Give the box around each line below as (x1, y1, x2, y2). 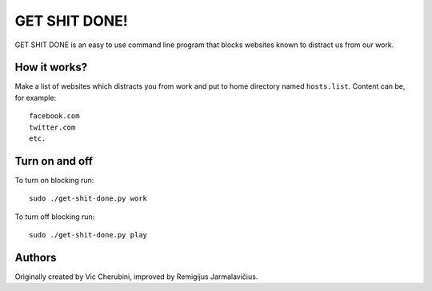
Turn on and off (14, 154, 94, 168)
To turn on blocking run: (14, 175, 94, 185)
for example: (14, 93, 57, 102)
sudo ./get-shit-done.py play (29, 230, 148, 240)
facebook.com (29, 112, 80, 121)
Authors (14, 250, 57, 264)
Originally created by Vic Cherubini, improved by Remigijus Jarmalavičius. (14, 272, 258, 281)
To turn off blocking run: (14, 212, 95, 221)
